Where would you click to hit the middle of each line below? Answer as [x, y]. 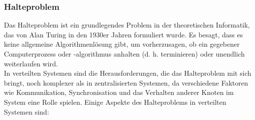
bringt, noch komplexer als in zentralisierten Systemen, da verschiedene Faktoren [126, 82]
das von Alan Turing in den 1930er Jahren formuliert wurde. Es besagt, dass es [124, 34]
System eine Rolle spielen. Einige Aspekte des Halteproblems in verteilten [115, 102]
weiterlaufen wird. [31, 63]
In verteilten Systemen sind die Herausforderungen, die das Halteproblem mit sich [128, 73]
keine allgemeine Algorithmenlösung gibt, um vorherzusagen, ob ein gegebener [122, 44]
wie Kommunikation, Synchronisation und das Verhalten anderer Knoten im [119, 92]
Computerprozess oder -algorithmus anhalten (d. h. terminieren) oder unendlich [124, 54]
